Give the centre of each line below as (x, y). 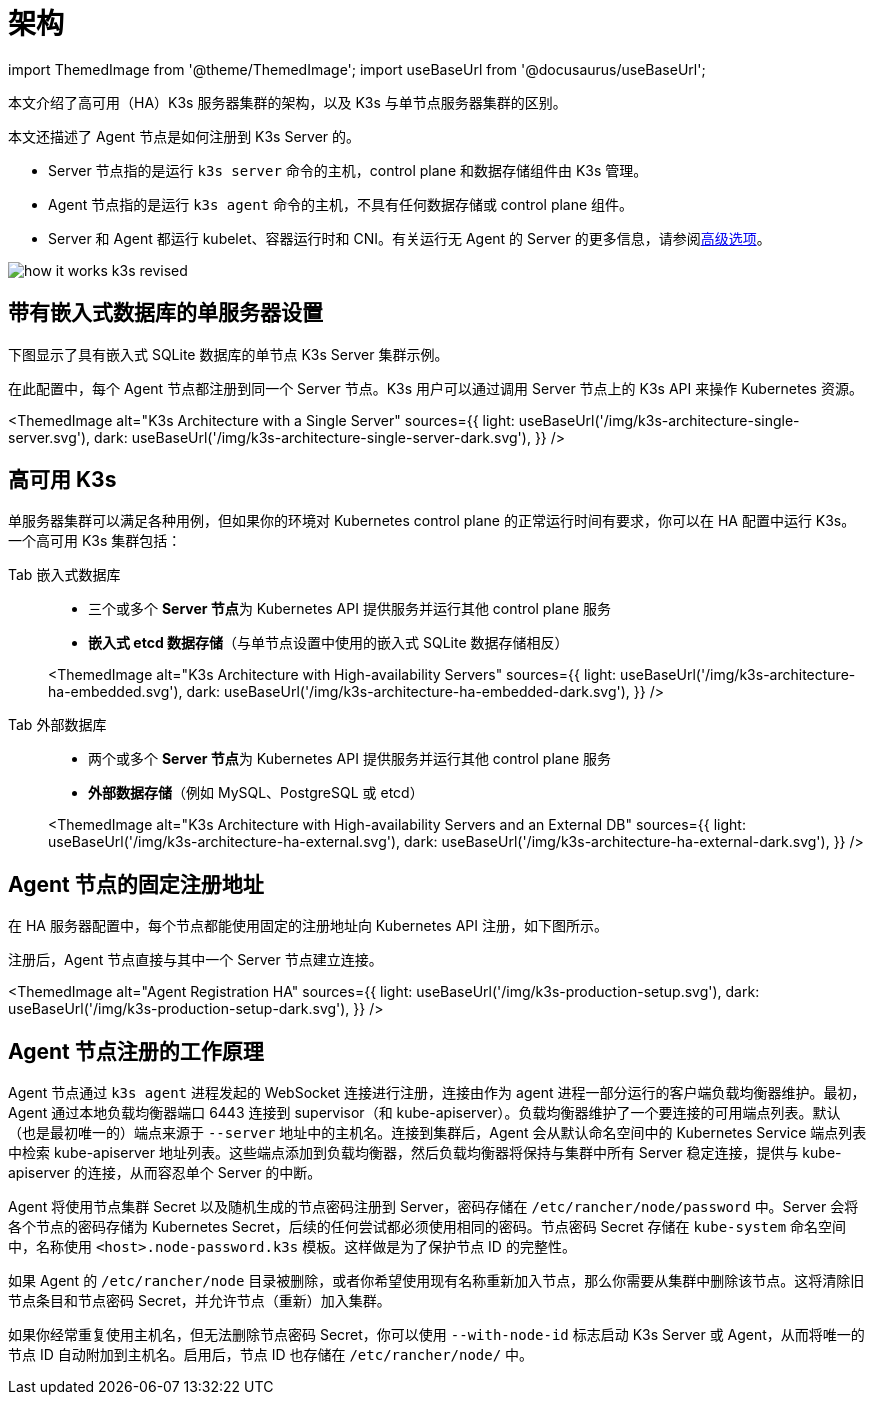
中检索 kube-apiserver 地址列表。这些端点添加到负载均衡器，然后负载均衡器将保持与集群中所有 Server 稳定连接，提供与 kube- (425, 1153)
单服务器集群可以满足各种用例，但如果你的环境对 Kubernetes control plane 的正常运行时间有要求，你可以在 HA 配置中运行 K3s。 (432, 521)
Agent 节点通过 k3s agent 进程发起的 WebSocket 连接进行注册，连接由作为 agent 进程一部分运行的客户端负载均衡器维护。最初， (437, 1093)
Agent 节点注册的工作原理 (136, 1051)
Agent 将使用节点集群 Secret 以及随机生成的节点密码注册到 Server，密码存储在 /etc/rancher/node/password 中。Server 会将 (433, 1207)
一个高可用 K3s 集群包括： (95, 541)
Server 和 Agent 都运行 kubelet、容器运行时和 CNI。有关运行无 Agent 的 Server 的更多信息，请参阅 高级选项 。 (409, 238)
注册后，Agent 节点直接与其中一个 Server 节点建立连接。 (195, 960)
